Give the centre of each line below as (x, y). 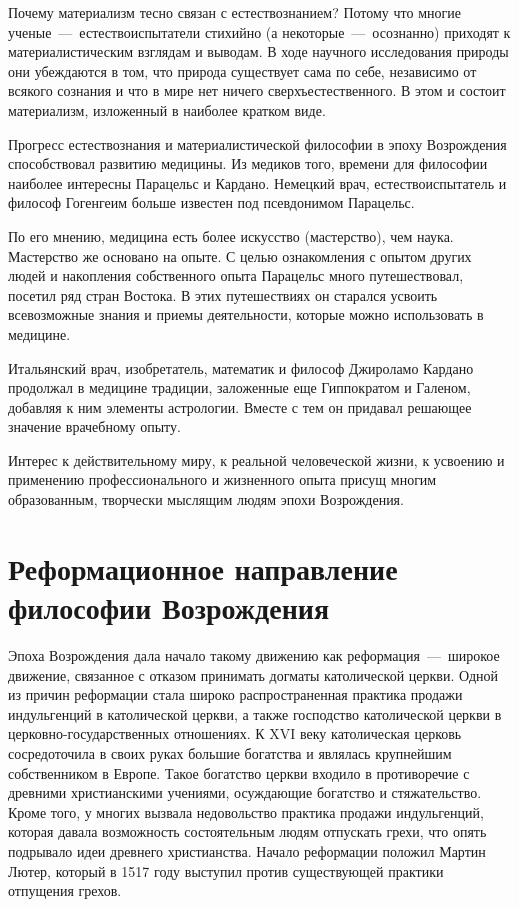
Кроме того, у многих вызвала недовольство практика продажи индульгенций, (246, 811)
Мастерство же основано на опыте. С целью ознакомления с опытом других (240, 255)
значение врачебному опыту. (94, 426)
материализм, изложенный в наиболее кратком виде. (167, 109)
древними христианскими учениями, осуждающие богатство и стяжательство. (245, 792)
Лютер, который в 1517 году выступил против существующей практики (226, 870)
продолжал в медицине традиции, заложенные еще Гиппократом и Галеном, (239, 387)
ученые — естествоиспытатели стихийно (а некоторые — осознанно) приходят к (259, 31)
